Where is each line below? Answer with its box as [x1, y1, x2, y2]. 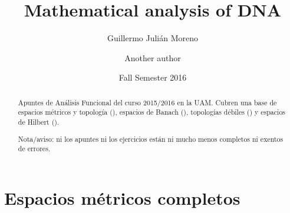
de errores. [18, 144, 51, 154]
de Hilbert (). [18, 117, 60, 127]
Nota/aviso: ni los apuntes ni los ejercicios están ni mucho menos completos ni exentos [18, 134, 284, 144]
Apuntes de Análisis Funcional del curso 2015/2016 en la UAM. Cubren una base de [18, 97, 277, 107]
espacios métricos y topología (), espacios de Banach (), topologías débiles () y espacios [18, 107, 286, 117]
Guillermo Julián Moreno [107, 32, 198, 44]
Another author [124, 51, 181, 64]
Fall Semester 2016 [118, 71, 187, 84]
